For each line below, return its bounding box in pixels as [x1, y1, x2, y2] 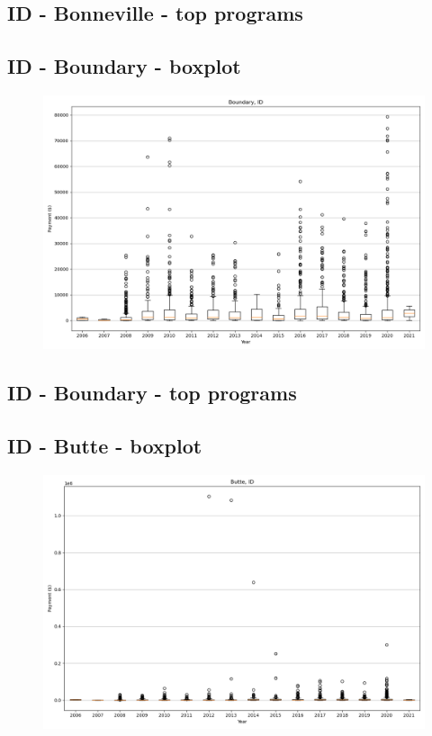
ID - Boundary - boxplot [7, 52, 241, 80]
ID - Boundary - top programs [7, 379, 297, 407]
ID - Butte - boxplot [7, 432, 202, 460]
